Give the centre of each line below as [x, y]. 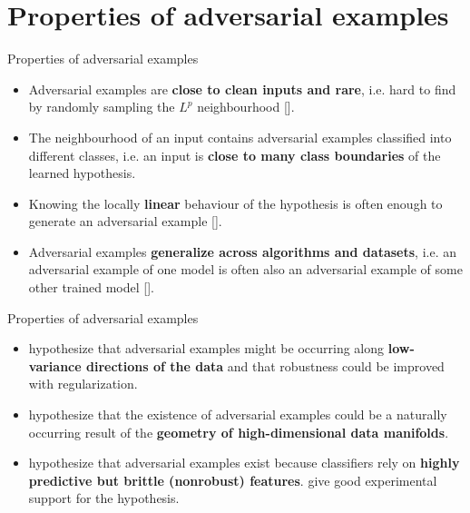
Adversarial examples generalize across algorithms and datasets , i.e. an [242, 251]
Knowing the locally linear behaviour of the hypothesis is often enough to [235, 203]
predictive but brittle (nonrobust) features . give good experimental [233, 480]
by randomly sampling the [102, 107]
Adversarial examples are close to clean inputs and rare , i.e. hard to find [242, 89]
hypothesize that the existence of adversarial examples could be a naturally [238, 414]
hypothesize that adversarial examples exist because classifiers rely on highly [244, 463]
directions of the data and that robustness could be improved [265, 365]
